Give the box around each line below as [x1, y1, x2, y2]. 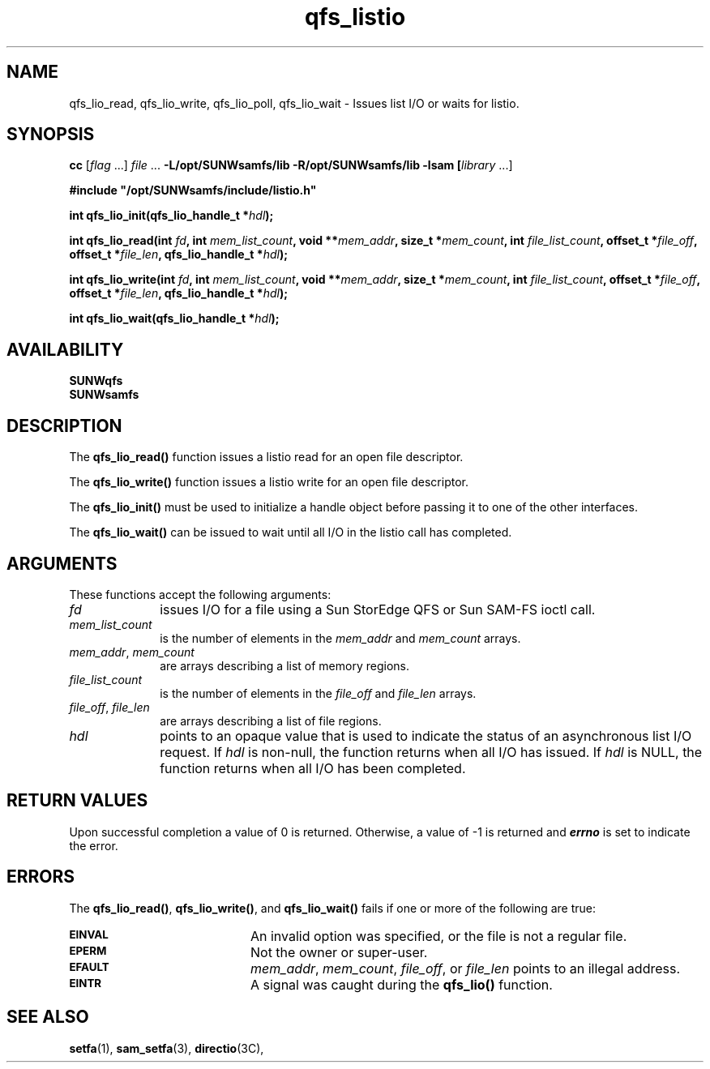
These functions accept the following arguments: [69, 587, 331, 601]
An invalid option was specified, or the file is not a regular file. [250, 927, 627, 944]
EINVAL [69, 927, 109, 941]
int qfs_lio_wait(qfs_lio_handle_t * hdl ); [69, 311, 280, 326]
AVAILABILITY [6, 339, 124, 360]
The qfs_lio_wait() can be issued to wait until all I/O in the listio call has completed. [69, 525, 512, 540]
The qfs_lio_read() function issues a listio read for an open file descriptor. [69, 450, 464, 464]
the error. [69, 838, 118, 853]
